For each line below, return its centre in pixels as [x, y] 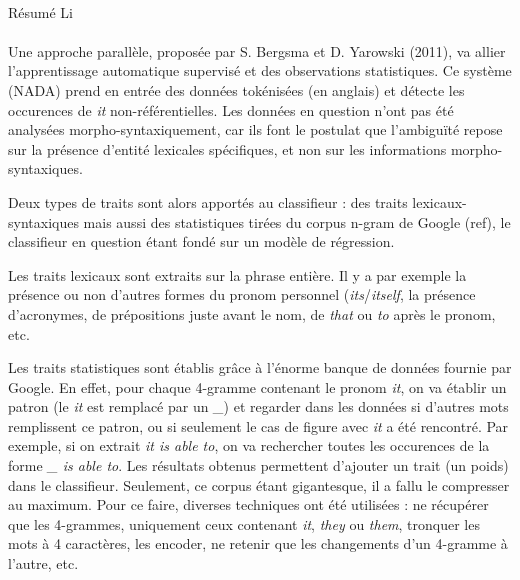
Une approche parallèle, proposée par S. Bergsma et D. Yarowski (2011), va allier [257, 50]
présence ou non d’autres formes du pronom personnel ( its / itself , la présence [242, 294]
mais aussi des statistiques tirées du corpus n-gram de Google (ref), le [297, 221]
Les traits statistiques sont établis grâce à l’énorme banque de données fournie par [260, 367]
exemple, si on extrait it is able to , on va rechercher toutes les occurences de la [249, 445]
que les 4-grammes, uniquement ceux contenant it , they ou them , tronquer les [244, 523]
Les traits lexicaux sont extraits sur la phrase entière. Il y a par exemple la [237, 274]
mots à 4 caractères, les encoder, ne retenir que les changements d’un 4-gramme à [258, 543]
